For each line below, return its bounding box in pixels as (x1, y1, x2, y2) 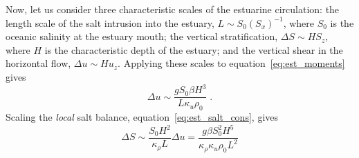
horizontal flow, (6, 56, 71, 70)
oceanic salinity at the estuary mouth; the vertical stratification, (6, 29, 278, 43)
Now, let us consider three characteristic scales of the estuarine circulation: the (6, 2, 340, 16)
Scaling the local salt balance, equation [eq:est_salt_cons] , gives (6, 109, 279, 124)
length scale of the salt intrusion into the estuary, (6, 15, 214, 30)
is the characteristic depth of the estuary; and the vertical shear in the (44, 42, 343, 57)
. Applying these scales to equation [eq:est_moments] (118, 56, 345, 70)
